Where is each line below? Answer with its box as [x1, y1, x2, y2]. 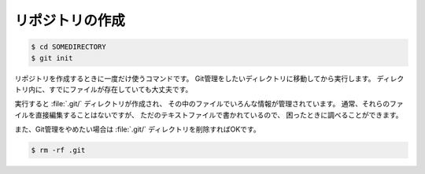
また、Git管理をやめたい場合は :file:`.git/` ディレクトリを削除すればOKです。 [14, 124, 261, 134]
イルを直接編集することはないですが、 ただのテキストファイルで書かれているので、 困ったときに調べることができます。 [14, 110, 403, 120]
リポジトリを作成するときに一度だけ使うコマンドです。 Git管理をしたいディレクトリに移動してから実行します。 [14, 73, 375, 83]
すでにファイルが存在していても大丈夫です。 [48, 84, 193, 94]
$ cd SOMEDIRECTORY [31, 43, 106, 51]
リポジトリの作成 [14, 12, 126, 29]
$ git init [31, 54, 73, 62]
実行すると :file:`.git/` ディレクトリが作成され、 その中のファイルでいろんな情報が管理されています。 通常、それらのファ [14, 99, 404, 109]
